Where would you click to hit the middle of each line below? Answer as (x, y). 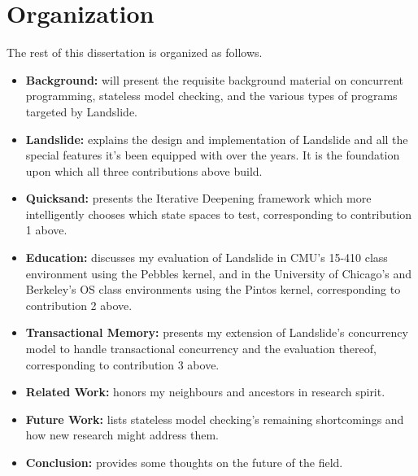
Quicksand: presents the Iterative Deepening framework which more (198, 198)
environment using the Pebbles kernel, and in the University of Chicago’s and (219, 273)
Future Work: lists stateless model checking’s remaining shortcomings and (215, 419)
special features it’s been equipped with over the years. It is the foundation (213, 155)
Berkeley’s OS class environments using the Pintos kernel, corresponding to (213, 289)
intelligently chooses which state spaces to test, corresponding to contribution (219, 214)
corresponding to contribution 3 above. (122, 364)
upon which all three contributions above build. (144, 170)
